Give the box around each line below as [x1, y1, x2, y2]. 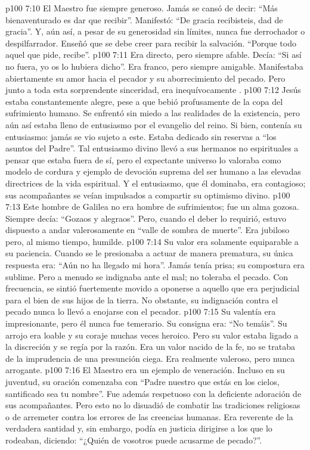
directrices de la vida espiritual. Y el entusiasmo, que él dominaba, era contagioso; [5, 176, 306, 189]
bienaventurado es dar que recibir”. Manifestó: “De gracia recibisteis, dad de [5, 13, 283, 26]
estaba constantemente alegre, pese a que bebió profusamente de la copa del [5, 95, 283, 107]
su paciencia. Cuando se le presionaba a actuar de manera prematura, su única [5, 247, 293, 259]
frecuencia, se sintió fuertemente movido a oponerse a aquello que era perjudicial [5, 282, 300, 294]
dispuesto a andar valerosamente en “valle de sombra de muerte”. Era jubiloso [5, 224, 290, 236]
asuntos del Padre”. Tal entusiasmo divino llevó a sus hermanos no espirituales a [5, 142, 299, 154]
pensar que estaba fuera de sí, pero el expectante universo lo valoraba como [5, 153, 281, 166]
